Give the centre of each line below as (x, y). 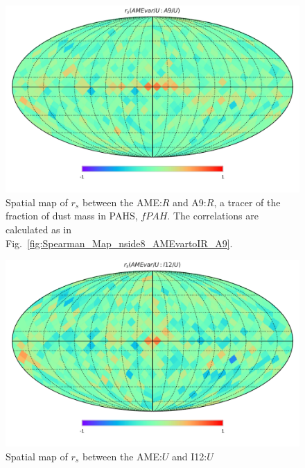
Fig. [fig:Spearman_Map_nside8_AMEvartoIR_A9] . (119, 243)
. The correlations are (213, 216)
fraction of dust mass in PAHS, (72, 216)
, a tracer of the (247, 202)
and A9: (190, 202)
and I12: (190, 456)
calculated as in (38, 229)
